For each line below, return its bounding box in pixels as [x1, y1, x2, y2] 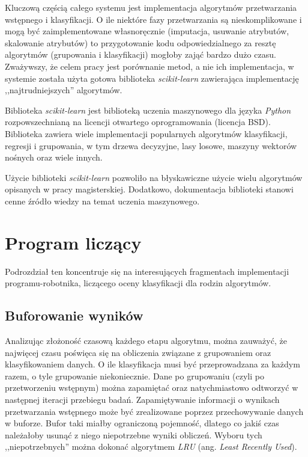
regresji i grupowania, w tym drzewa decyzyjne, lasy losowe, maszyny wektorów [5, 139, 297, 152]
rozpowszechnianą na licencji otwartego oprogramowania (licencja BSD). [5, 115, 271, 128]
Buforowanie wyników [5, 306, 143, 325]
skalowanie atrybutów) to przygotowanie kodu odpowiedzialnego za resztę [5, 36, 276, 49]
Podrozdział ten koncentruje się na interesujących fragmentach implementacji [5, 265, 289, 277]
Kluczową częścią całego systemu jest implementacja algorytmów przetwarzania [5, 1, 297, 13]
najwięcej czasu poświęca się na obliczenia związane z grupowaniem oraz [5, 346, 271, 358]
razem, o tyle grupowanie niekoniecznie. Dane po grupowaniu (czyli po [5, 369, 264, 382]
